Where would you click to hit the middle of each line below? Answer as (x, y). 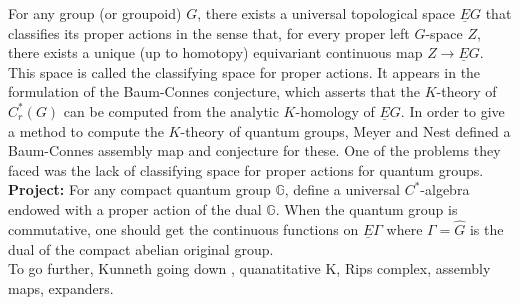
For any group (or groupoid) (95, 13)
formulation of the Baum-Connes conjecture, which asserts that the (214, 91)
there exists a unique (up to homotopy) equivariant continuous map (215, 52)
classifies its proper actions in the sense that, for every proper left (209, 32)
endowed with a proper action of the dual (135, 209)
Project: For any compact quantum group (139, 189)
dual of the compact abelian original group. (141, 248)
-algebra (445, 189)
